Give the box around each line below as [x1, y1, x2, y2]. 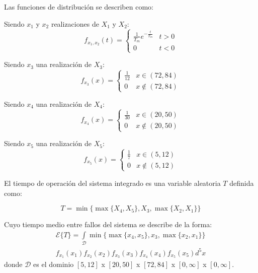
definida [229, 177, 254, 188]
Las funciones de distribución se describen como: [4, 2, 153, 12]
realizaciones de [51, 18, 99, 29]
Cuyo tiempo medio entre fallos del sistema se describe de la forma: [4, 219, 212, 230]
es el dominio [33, 259, 74, 269]
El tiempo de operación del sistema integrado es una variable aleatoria [4, 177, 221, 188]
